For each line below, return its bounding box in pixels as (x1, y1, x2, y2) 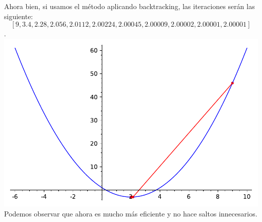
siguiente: (4, 11, 33, 21)
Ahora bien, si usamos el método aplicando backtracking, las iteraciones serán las (4, 1, 255, 11)
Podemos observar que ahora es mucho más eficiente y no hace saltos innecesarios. (4, 208, 257, 218)
